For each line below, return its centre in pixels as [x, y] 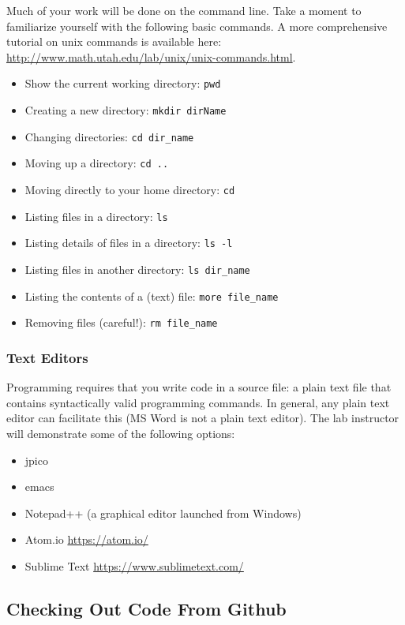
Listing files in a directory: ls [96, 216]
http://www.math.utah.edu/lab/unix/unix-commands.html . [151, 56]
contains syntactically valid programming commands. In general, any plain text [198, 402]
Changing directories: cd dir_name [109, 136]
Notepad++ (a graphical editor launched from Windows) [163, 513]
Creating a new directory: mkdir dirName [126, 110]
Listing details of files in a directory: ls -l [129, 243]
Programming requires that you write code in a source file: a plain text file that [199, 387]
